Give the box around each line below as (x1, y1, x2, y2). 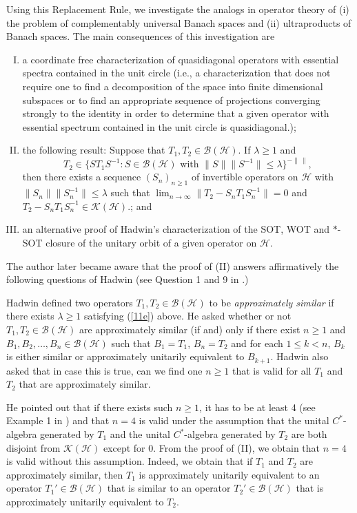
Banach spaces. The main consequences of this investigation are (6, 29, 275, 43)
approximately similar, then (6, 467, 123, 481)
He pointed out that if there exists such (6, 399, 173, 414)
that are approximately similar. (19, 377, 151, 391)
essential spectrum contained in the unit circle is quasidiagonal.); (22, 119, 296, 134)
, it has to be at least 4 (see (199, 399, 316, 414)
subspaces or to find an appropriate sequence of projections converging (22, 92, 320, 107)
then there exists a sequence (22, 169, 141, 184)
